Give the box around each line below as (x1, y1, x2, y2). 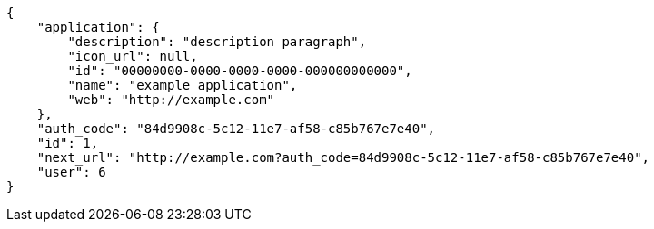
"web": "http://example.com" (67, 92, 275, 107)
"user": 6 (36, 165, 106, 179)
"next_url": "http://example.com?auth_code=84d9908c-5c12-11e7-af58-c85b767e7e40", (36, 150, 650, 165)
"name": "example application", (67, 78, 298, 92)
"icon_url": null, (67, 49, 198, 63)
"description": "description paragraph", (67, 34, 367, 49)
